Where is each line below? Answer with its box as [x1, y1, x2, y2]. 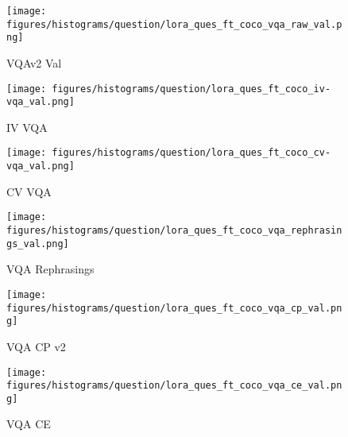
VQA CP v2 [6, 338, 66, 354]
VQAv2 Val [6, 54, 62, 71]
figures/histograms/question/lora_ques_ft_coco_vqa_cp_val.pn [6, 302, 342, 314]
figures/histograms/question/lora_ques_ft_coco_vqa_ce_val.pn [6, 380, 342, 392]
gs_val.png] [6, 238, 69, 249]
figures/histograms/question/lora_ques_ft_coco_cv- [52, 147, 331, 159]
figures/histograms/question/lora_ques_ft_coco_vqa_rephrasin [6, 225, 342, 237]
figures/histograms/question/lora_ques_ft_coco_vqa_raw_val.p [6, 18, 342, 30]
